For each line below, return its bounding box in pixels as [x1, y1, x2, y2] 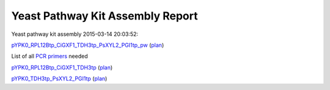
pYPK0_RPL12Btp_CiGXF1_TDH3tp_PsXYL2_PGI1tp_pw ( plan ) [11, 41, 164, 49]
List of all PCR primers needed [11, 52, 88, 60]
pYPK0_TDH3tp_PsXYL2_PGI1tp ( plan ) [11, 75, 108, 82]
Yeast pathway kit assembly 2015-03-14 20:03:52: [11, 30, 139, 38]
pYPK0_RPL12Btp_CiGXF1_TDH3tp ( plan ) [11, 64, 113, 71]
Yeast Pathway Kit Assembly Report [11, 9, 198, 22]
